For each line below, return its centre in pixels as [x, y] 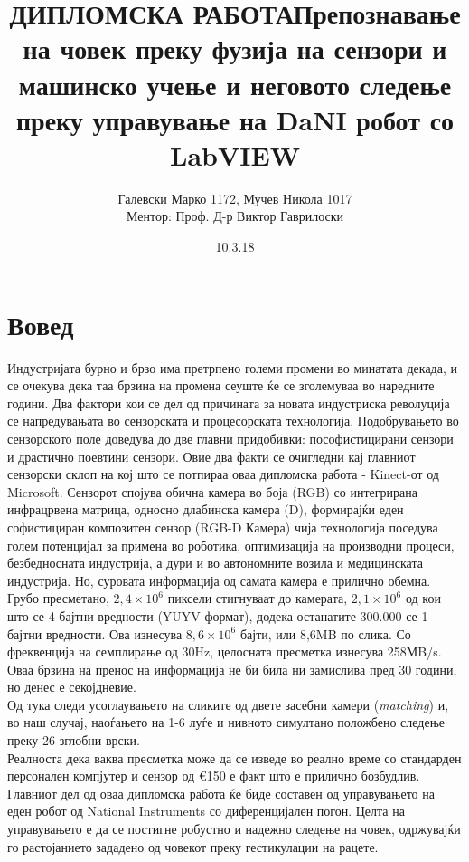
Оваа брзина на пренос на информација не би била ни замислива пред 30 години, [232, 669]
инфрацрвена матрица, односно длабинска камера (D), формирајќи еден [206, 509]
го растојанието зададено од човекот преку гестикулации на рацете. [193, 846]
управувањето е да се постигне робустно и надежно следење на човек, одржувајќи [234, 829]
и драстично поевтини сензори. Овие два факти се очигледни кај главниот [211, 456]
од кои [423, 598]
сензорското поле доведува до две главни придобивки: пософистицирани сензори [230, 438]
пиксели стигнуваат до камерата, [258, 598]
